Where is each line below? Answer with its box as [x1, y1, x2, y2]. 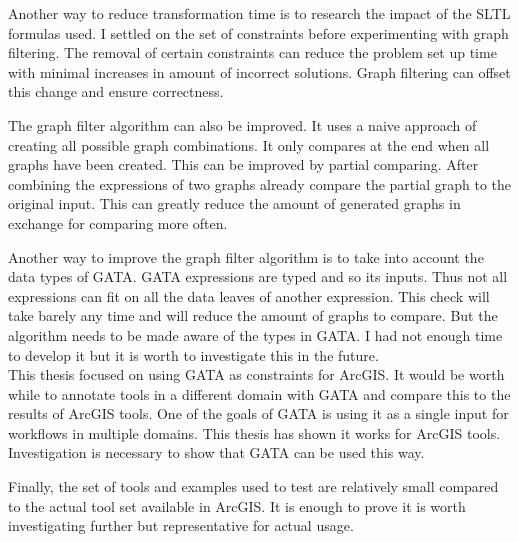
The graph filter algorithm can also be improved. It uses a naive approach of [8, 114, 477, 135]
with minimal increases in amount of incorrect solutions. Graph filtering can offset [8, 61, 511, 82]
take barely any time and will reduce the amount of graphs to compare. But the [8, 305, 498, 326]
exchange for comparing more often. [8, 212, 228, 233]
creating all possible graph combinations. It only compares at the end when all [8, 134, 490, 155]
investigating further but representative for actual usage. [8, 515, 354, 536]
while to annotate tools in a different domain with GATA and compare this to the [8, 383, 511, 404]
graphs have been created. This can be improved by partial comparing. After [8, 154, 479, 175]
